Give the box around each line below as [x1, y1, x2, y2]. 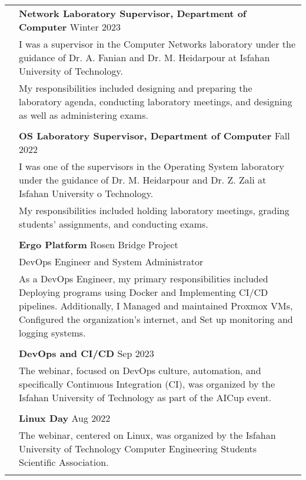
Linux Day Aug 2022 [19, 411, 111, 425]
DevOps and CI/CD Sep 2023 [19, 346, 154, 360]
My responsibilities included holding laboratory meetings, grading [19, 204, 290, 217]
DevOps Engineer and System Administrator [19, 255, 204, 268]
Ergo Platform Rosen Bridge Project [19, 238, 178, 251]
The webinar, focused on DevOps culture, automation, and [19, 364, 261, 377]
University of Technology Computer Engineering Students [19, 442, 257, 455]
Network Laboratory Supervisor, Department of [19, 6, 247, 20]
